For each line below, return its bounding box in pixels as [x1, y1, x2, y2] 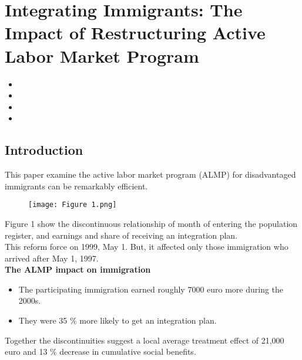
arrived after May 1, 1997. [5, 252, 99, 264]
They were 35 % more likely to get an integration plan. [18, 314, 217, 327]
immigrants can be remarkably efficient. [5, 179, 148, 192]
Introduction [5, 141, 83, 159]
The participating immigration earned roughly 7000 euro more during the [18, 283, 284, 295]
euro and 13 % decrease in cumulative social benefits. [5, 345, 196, 358]
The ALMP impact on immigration [5, 263, 151, 276]
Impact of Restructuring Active [5, 21, 266, 45]
